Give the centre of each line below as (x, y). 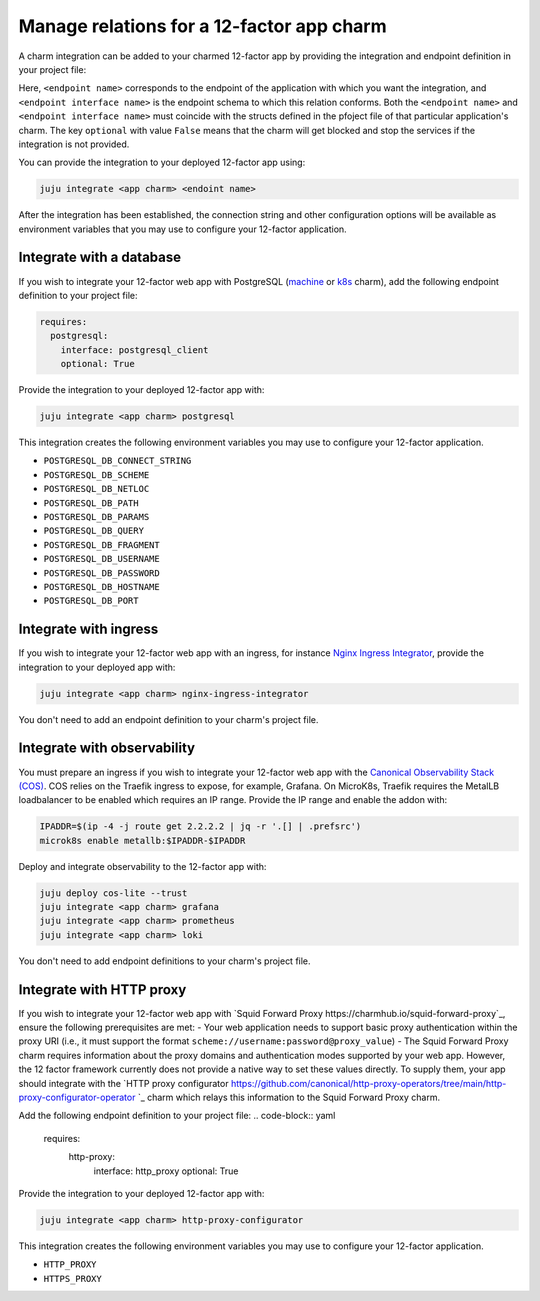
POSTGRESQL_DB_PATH (91, 503)
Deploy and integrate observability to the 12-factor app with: (142, 866)
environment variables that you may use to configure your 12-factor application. (182, 229)
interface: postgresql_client (134, 349)
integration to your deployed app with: (97, 667)
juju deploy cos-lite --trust (113, 893)
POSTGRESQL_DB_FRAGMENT (101, 544)
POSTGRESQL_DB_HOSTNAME (101, 586)
